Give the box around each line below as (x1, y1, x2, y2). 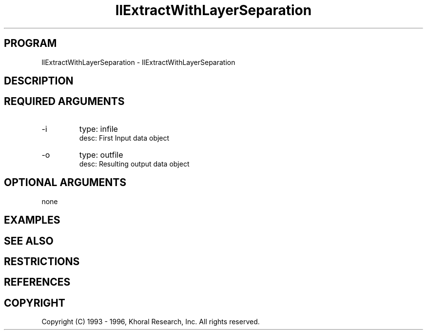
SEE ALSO (4, 234, 54, 247)
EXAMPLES (4, 214, 60, 227)
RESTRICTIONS (4, 255, 80, 268)
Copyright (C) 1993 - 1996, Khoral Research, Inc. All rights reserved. (41, 317, 260, 326)
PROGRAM (4, 37, 57, 50)
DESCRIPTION (4, 75, 74, 87)
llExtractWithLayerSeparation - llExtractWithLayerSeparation (41, 58, 235, 66)
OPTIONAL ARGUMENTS (4, 176, 126, 189)
